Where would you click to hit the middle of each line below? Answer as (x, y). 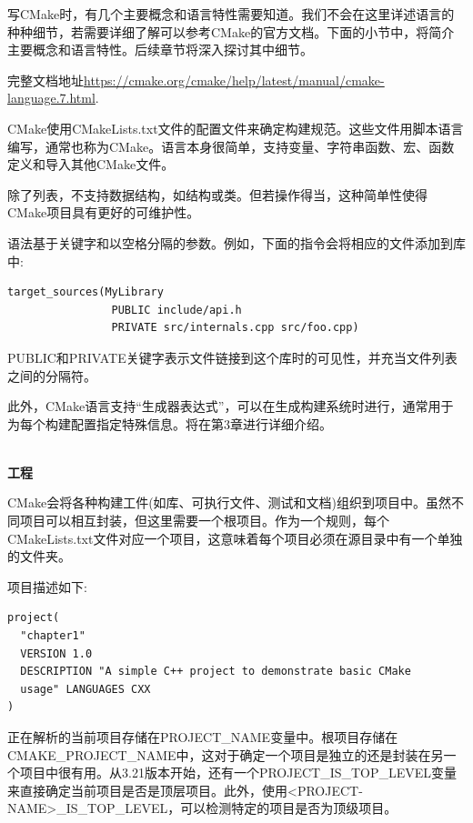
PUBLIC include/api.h (176, 310)
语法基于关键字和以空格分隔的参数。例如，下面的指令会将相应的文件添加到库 (236, 242)
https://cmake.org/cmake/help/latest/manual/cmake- (234, 80)
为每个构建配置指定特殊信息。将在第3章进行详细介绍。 (170, 423)
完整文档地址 (45, 80)
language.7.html (51, 98)
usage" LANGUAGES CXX (86, 689)
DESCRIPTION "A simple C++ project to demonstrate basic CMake (216, 672)
